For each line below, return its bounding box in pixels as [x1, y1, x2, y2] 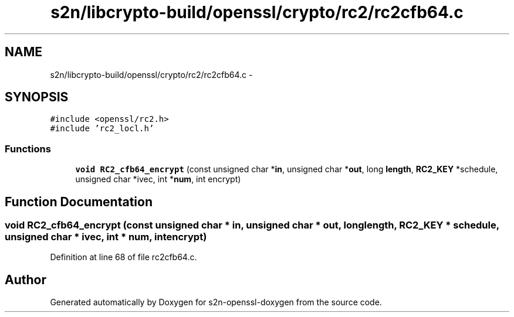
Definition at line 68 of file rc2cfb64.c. [50, 252, 197, 263]
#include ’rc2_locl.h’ [50, 124, 154, 134]
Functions [5, 142, 51, 155]
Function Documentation [5, 194, 153, 209]
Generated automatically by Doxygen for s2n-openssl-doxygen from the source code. [50, 297, 382, 308]
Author [5, 272, 46, 287]
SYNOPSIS [5, 90, 69, 105]
